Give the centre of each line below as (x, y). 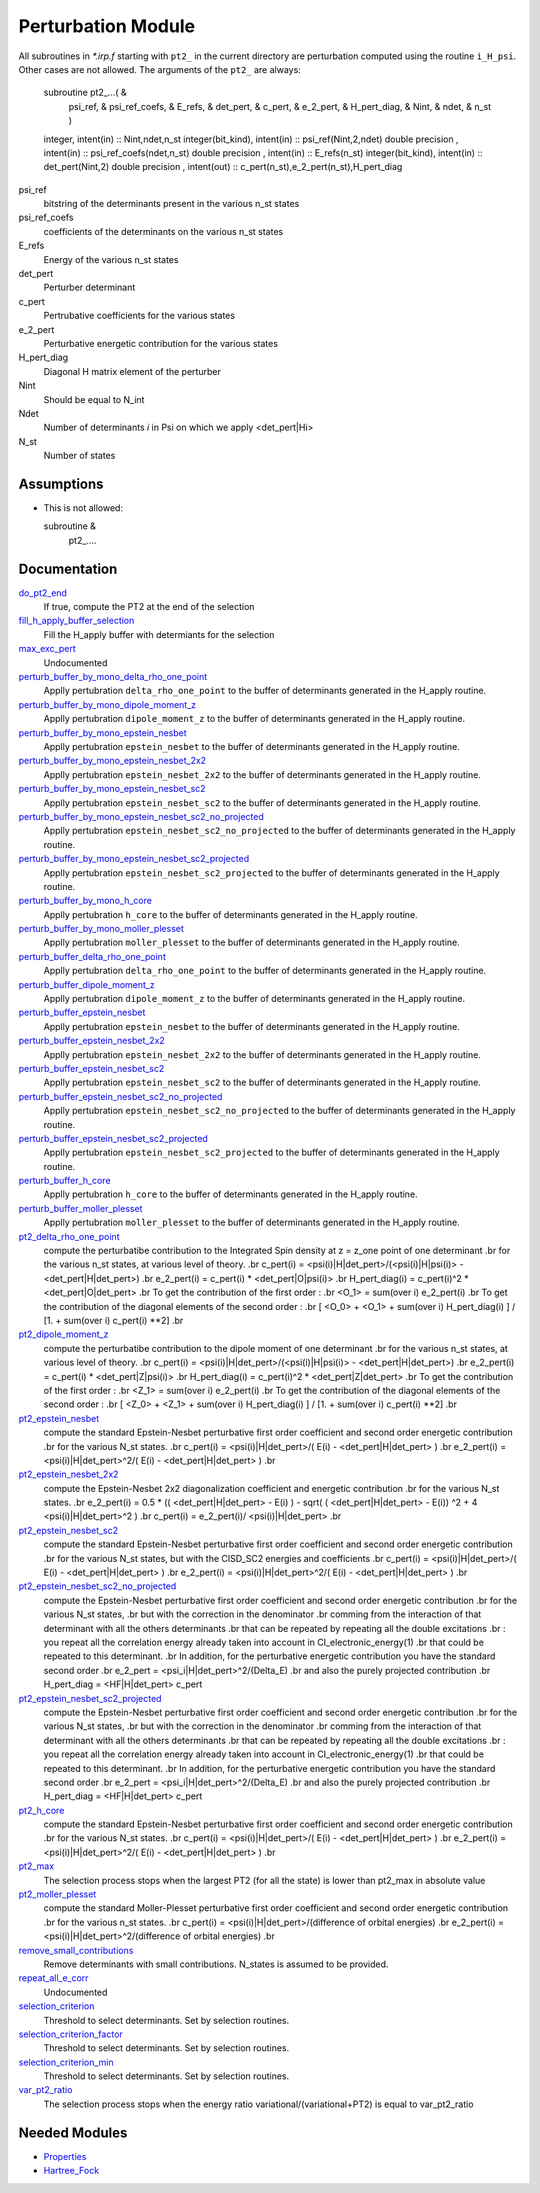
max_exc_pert (47, 649)
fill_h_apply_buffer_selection (76, 621)
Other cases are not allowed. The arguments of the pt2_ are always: (160, 69)
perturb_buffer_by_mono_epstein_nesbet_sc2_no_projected (141, 816)
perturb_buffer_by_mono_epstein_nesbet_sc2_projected (134, 859)
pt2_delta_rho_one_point (69, 1236)
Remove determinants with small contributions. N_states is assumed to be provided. (216, 1964)
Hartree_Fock (71, 2171)
